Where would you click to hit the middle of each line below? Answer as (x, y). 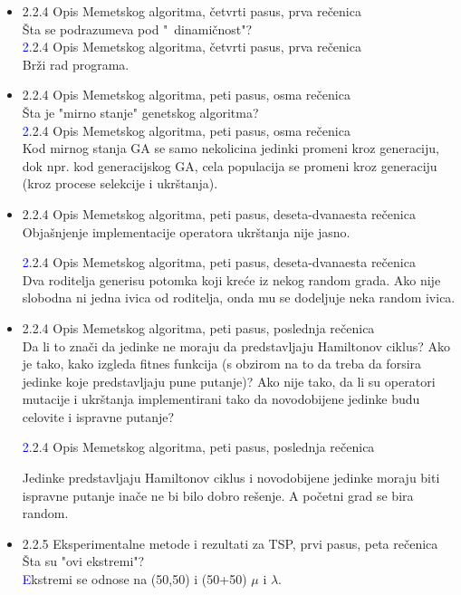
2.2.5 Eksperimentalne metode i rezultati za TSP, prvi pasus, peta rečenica (230, 543)
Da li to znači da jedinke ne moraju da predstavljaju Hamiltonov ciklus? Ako (236, 345)
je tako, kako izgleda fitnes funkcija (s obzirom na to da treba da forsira (222, 364)
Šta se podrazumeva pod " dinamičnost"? (137, 29)
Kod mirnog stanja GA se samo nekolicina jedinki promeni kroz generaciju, (230, 148)
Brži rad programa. (76, 64)
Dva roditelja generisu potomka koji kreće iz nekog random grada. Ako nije (231, 279)
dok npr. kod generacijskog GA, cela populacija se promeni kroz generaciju (230, 165)
